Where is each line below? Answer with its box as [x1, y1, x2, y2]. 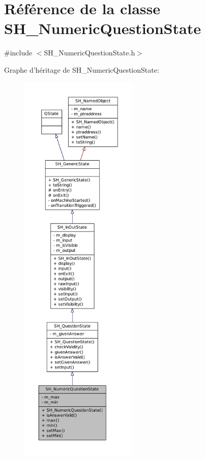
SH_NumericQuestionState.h [44, 47, 135, 58]
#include [4, 47, 33, 58]
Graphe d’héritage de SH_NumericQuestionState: [4, 64, 159, 75]
